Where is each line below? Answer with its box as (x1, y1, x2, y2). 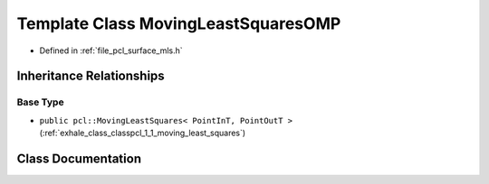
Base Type (16, 96, 64, 108)
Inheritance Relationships (16, 69, 165, 84)
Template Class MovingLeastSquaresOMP (16, 14, 341, 33)
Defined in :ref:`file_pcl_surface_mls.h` (39, 45, 183, 56)
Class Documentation (16, 151, 142, 166)
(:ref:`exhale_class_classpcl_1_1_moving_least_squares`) (39, 127, 246, 139)
